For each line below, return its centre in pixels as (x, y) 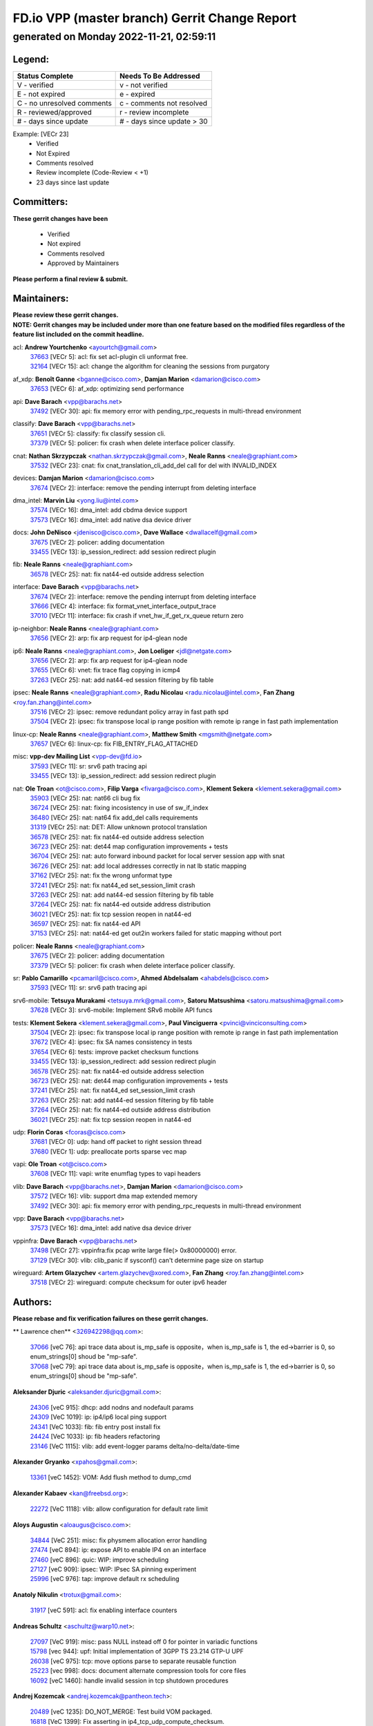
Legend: (31, 59)
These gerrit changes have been (60, 218)
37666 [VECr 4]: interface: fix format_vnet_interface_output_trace (123, 606)
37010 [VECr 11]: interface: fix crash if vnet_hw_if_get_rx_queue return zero (137, 616)
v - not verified (144, 85)
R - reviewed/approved (55, 112)
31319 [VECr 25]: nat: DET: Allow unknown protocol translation (118, 827)
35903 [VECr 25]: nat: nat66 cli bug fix (85, 798)
